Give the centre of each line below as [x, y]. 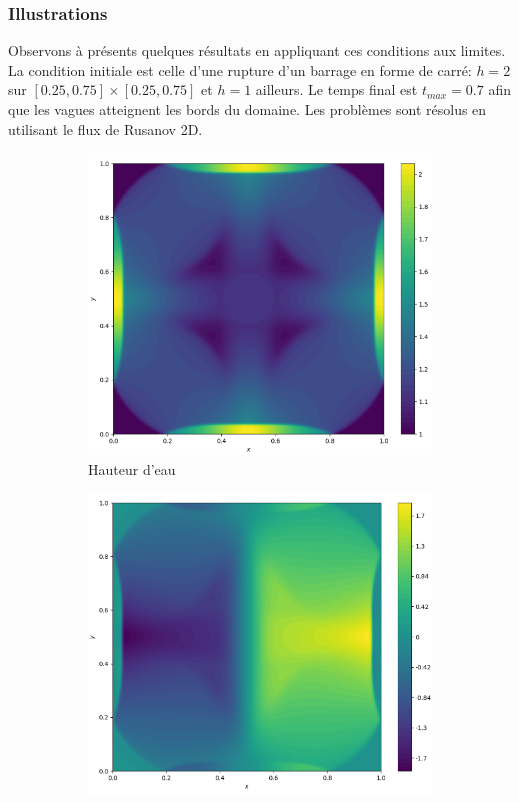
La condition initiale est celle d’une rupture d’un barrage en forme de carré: [240, 69]
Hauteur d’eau [132, 468]
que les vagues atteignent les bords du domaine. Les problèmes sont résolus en [247, 109]
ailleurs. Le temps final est [336, 89]
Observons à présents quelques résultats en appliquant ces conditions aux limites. [257, 50]
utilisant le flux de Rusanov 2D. [105, 128]
